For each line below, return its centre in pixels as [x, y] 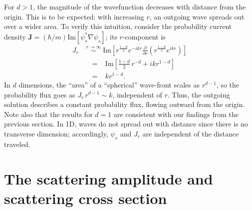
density [15, 36]
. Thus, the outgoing [199, 94]
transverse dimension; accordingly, [56, 133]
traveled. [17, 144]
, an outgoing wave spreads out [197, 16]
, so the [228, 84]
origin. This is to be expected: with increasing [74, 16]
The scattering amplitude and [109, 178]
